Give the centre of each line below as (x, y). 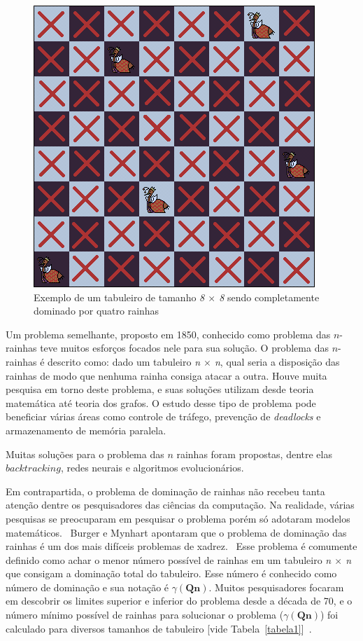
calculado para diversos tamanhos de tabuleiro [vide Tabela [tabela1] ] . (159, 628)
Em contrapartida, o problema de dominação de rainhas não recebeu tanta (165, 491)
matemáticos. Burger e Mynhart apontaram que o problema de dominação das (176, 532)
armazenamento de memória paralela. (86, 430)
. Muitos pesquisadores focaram (276, 587)
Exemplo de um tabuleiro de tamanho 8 (119, 297)
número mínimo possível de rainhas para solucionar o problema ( (145, 615)
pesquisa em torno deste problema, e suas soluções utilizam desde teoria (160, 389)
